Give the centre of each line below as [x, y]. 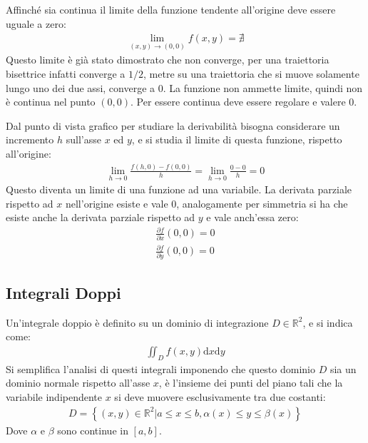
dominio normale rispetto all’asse [78, 383]
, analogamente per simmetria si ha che [262, 203]
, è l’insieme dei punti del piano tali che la [251, 383]
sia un [343, 368]
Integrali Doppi [63, 293]
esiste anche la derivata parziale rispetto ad [101, 217]
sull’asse [83, 139]
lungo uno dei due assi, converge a [81, 87]
